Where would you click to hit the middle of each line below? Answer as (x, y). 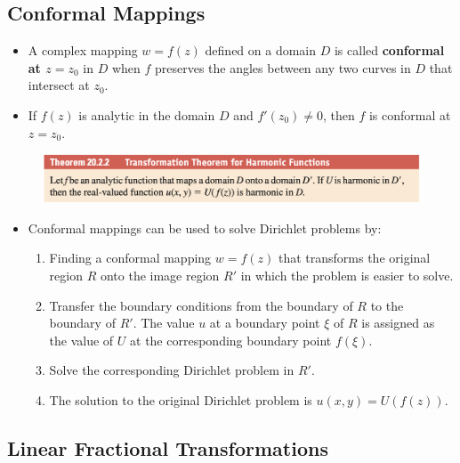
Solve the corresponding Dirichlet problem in (172, 370)
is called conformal (389, 50)
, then (339, 114)
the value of (81, 340)
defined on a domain (261, 50)
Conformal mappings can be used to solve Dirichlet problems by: (205, 227)
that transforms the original (354, 258)
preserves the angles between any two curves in (282, 67)
